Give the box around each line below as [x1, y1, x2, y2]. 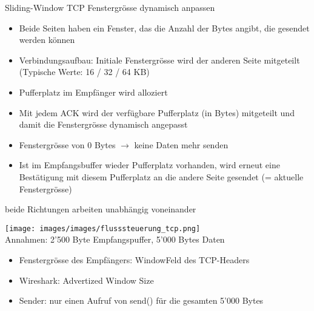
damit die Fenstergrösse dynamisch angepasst [19, 118, 188, 131]
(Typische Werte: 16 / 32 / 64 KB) [19, 65, 150, 78]
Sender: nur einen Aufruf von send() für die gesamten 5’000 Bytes [19, 294, 264, 307]
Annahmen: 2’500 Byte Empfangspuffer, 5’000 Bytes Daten [5, 233, 225, 246]
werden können [19, 33, 75, 46]
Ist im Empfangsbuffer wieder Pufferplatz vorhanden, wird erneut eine [19, 159, 280, 171]
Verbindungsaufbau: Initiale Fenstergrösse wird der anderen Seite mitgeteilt [19, 53, 300, 66]
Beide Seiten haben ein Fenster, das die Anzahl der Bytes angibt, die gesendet [19, 21, 310, 34]
